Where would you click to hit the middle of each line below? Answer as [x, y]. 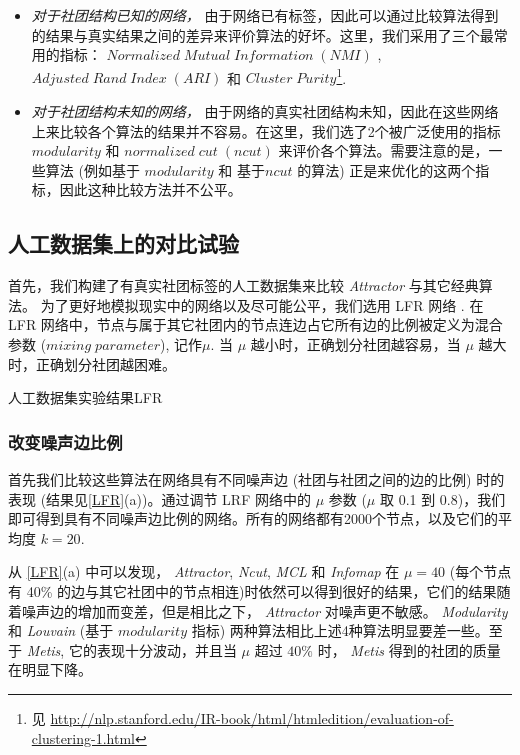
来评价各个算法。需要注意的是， [383, 150]
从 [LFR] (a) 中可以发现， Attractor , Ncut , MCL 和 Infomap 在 [204, 571]
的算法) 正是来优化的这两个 [386, 169]
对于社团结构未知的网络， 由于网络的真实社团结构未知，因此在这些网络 [265, 111]
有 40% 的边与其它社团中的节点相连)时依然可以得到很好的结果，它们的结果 [252, 590]
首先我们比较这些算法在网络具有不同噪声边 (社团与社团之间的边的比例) [240, 478]
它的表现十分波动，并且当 [152, 649]
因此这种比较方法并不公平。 [150, 189]
